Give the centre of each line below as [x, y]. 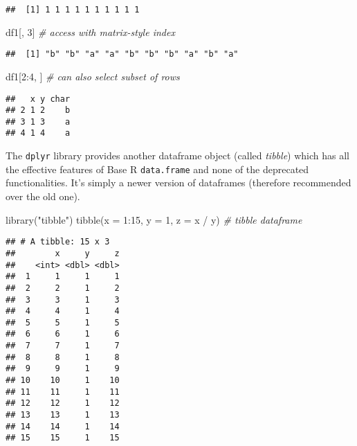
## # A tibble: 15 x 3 [58, 242]
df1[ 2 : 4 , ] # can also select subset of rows [93, 76]
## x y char [38, 99]
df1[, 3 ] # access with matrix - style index [90, 32]
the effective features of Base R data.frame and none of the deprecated [157, 169]
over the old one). [43, 196]
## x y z [63, 253]
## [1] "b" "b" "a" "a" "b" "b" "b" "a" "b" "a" [122, 54]
